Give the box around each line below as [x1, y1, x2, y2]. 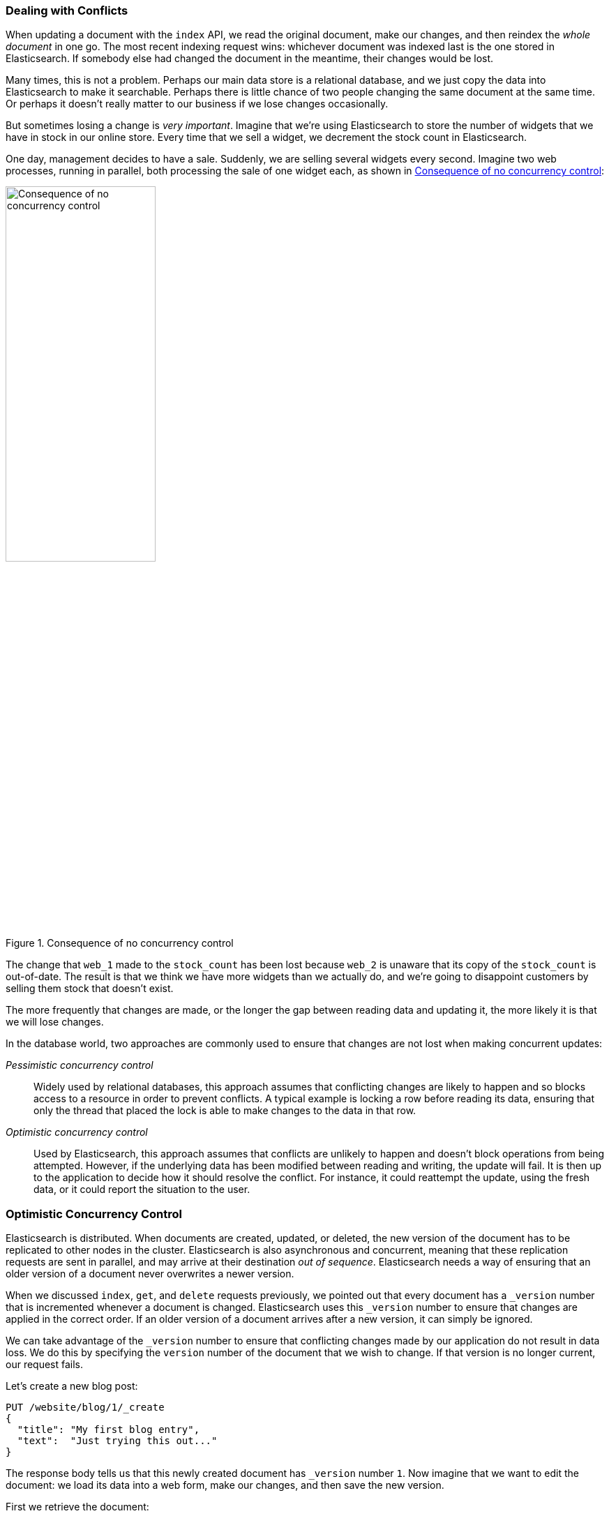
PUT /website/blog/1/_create [6, 1402, 165, 1413]
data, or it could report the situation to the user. [33, 1183, 250, 1196]
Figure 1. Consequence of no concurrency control [6, 937, 234, 950]
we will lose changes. [6, 1016, 104, 1028]
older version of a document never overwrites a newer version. [6, 1268, 294, 1280]
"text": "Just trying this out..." [17, 1435, 218, 1447]
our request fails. [6, 1358, 84, 1371]
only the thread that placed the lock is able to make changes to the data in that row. [33, 1104, 416, 1117]
